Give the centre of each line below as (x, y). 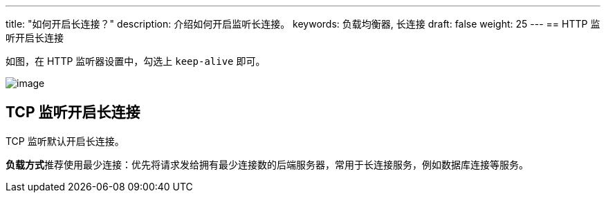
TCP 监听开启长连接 (73, 112)
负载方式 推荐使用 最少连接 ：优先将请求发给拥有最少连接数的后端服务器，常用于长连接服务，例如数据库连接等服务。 (267, 164)
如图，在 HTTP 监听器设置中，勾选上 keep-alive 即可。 (136, 61)
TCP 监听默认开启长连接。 (65, 141)
